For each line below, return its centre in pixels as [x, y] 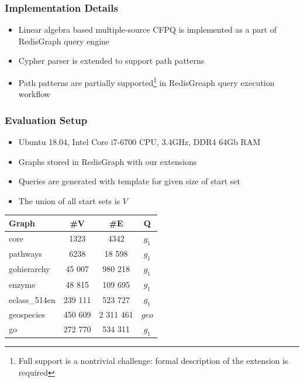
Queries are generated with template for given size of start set [129, 181]
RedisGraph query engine [64, 41]
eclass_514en [32, 299]
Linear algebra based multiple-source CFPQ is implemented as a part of [148, 30]
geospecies [27, 314]
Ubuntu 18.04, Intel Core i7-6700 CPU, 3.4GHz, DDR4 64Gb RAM [139, 142]
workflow [34, 94]
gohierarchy [30, 269]
